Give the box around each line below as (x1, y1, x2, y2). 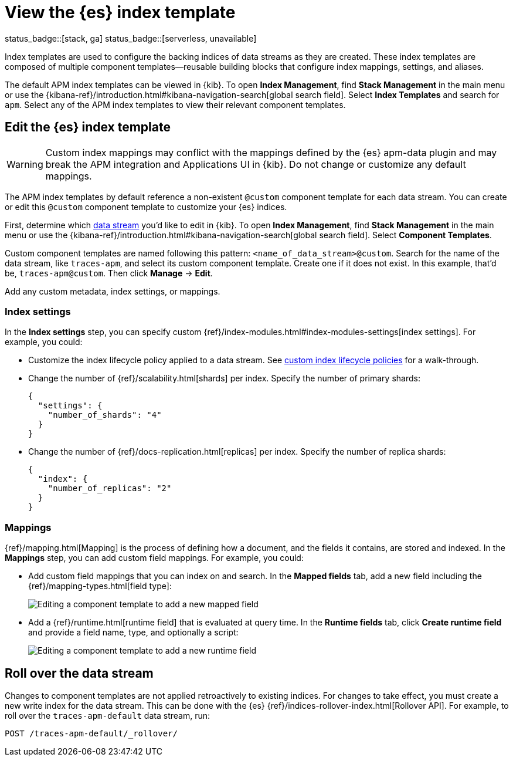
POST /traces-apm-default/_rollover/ (5, 728, 178, 738)
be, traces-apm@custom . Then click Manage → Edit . (5, 268, 213, 278)
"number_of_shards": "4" (47, 410, 162, 420)
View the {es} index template (5, 2, 236, 22)
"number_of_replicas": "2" (47, 483, 172, 493)
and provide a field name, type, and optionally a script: (28, 627, 239, 638)
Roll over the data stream (5, 665, 154, 681)
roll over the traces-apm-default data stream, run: (5, 710, 210, 721)
